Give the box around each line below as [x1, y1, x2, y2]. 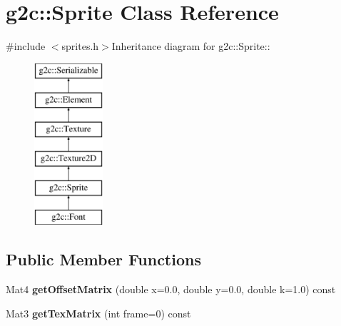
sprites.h [61, 39, 99, 54]
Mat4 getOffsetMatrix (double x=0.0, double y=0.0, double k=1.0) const [6, 282, 336, 297]
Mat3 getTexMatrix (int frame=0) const [6, 305, 191, 320]
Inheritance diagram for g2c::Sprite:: [111, 39, 270, 54]
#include [6, 39, 46, 54]
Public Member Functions [6, 248, 201, 270]
